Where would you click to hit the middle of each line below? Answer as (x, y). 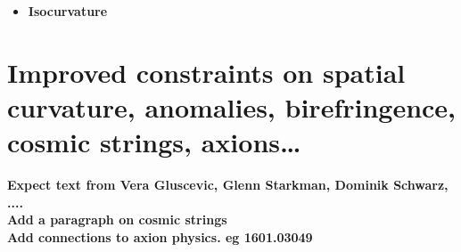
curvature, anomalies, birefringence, (232, 106)
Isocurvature (68, 11)
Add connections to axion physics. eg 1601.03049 (160, 236)
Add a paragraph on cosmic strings (117, 219)
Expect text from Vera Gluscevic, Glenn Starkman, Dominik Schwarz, (228, 185)
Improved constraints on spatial (206, 72)
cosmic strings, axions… (154, 142)
